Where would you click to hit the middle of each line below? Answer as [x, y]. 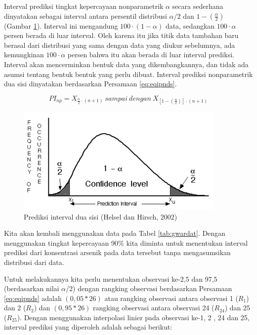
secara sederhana [198, 6]
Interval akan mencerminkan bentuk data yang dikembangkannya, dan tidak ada [126, 64]
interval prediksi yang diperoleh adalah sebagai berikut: [88, 327]
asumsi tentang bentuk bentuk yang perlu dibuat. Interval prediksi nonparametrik [128, 74]
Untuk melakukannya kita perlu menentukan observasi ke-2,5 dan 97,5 [111, 279]
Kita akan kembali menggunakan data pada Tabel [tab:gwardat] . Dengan [115, 233]
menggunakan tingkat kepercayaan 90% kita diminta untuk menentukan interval [126, 242]
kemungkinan [24, 55]
